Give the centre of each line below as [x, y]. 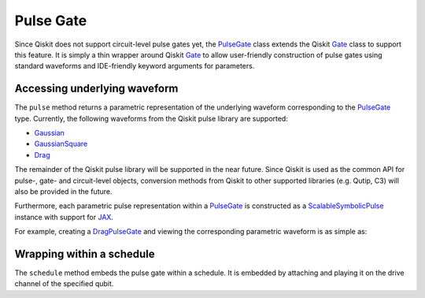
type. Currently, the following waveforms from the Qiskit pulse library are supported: [152, 118]
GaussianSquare [61, 144]
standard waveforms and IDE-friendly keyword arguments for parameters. [135, 66]
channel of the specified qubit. [64, 284]
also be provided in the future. [63, 191]
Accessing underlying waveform [96, 89]
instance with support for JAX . [64, 217]
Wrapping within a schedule [85, 253]
